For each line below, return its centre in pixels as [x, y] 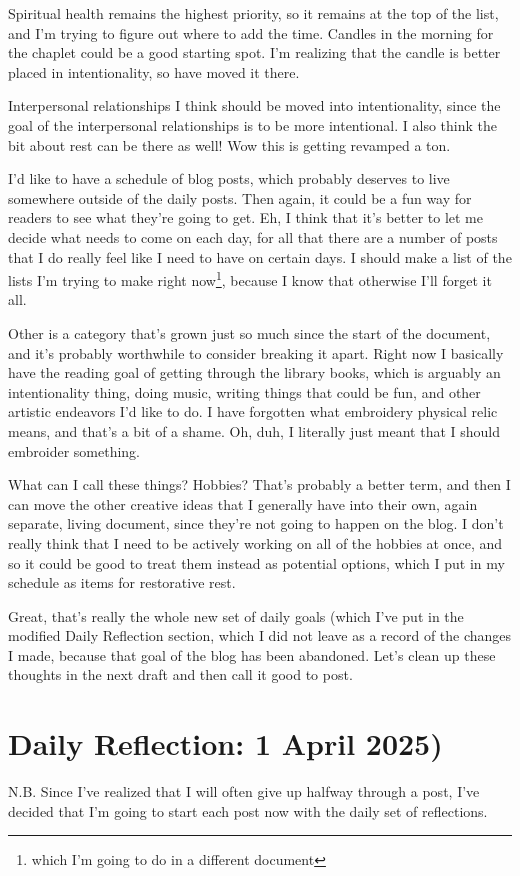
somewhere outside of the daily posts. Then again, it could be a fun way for [240, 197]
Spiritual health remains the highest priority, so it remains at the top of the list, [253, 13]
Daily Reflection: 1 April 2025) [225, 743]
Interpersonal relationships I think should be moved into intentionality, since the [254, 105]
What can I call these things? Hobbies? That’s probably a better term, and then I [259, 484]
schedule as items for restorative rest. [122, 582]
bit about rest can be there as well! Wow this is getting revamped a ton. [229, 144]
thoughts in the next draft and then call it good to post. [180, 674]
